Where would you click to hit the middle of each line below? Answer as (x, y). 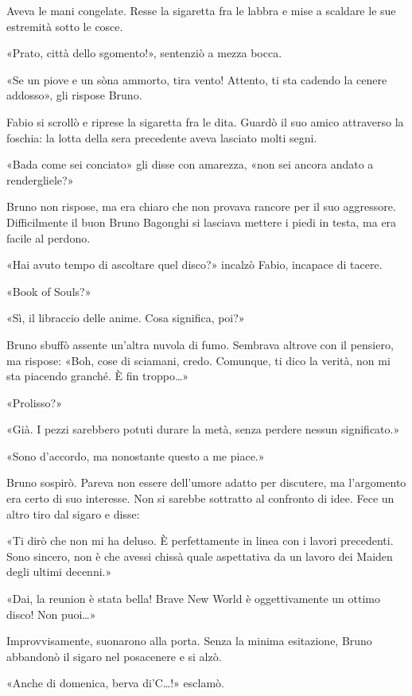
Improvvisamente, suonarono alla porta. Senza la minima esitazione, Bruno (189, 641)
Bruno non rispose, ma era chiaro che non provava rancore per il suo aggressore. (201, 206)
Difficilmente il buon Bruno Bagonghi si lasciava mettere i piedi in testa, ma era (202, 222)
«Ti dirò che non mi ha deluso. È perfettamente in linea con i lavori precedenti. (200, 540)
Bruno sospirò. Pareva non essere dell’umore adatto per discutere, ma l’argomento (206, 482)
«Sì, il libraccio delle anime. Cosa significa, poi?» (126, 318)
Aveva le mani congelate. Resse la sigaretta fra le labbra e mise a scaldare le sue (201, 10)
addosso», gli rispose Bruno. (74, 95)
